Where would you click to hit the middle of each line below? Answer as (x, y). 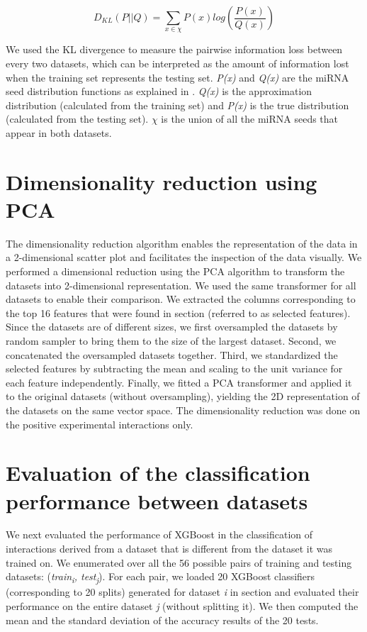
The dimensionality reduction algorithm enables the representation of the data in (182, 243)
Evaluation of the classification (158, 473)
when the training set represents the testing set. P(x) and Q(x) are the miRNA (177, 77)
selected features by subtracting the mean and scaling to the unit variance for (174, 368)
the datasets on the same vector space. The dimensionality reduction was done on (183, 410)
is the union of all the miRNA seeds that (250, 119)
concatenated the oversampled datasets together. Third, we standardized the (172, 354)
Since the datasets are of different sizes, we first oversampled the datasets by (172, 327)
